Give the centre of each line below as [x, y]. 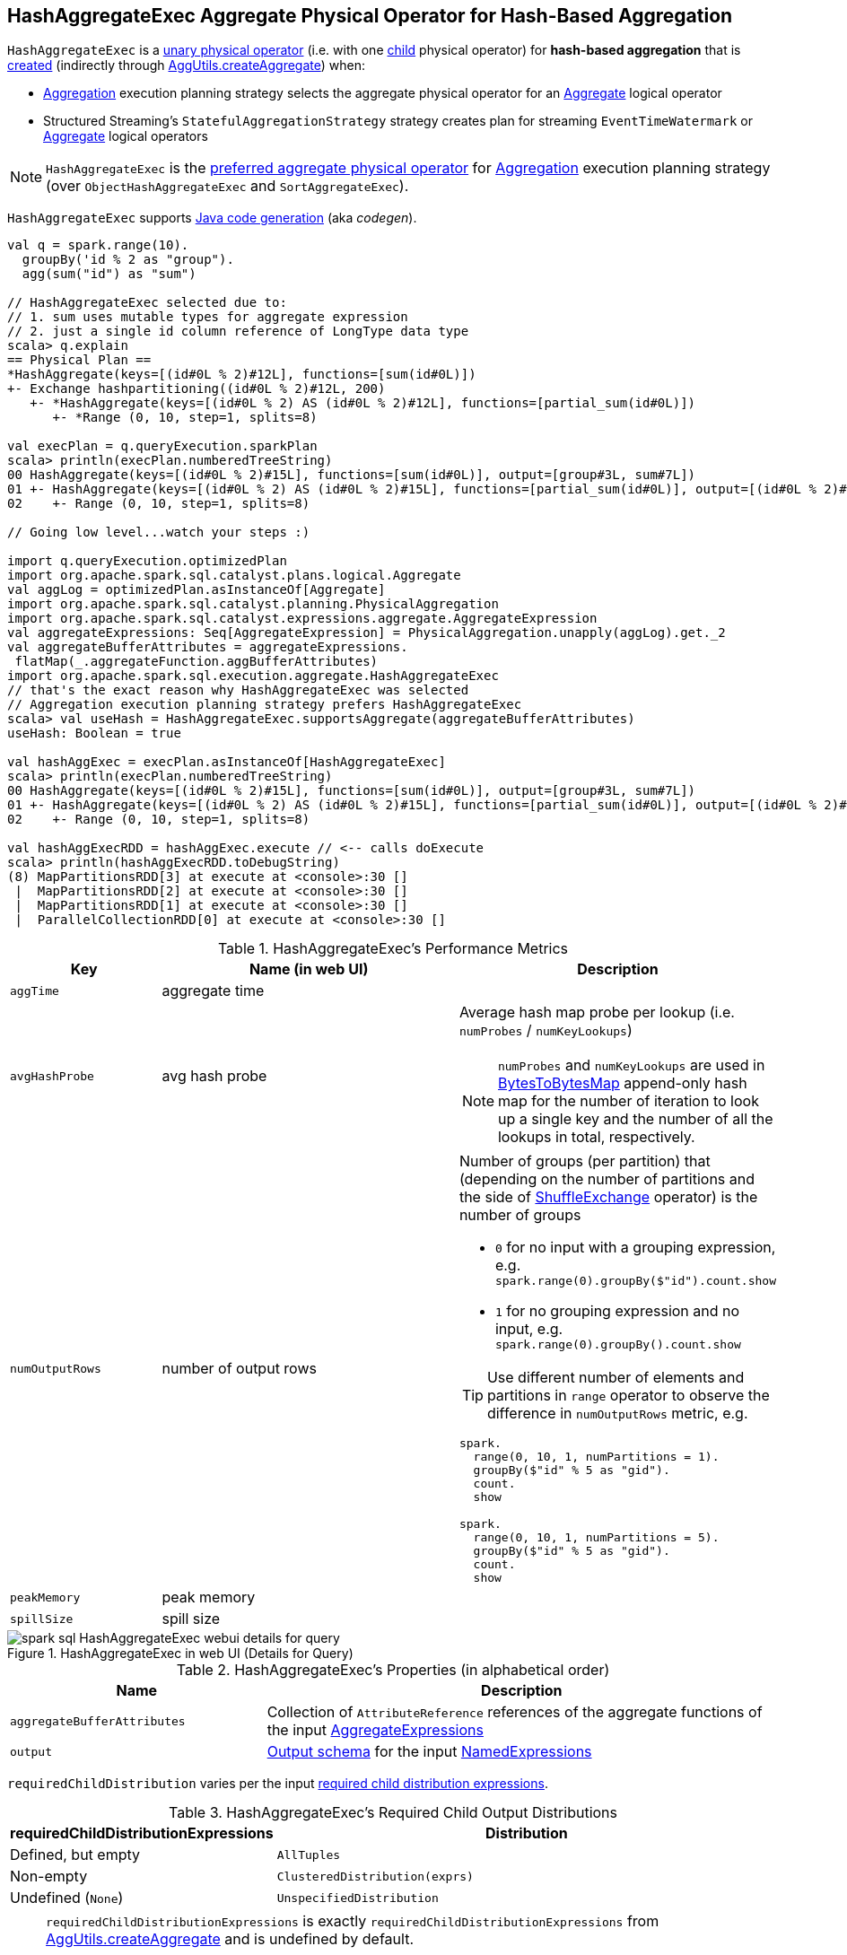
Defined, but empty [75, 1855]
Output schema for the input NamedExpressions [429, 1752]
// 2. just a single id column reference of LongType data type [238, 332]
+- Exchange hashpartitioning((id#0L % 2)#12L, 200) [196, 389]
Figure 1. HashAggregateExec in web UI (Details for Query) [180, 1654]
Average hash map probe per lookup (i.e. [597, 1012]
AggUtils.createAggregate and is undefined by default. [230, 1939]
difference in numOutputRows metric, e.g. [617, 1414]
